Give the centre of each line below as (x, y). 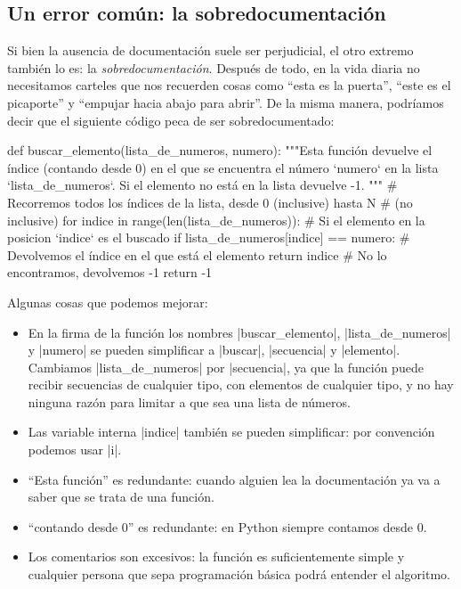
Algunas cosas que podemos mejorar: (108, 302)
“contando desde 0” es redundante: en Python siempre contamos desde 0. (227, 526)
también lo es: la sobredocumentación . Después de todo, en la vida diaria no (214, 67)
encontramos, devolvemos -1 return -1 (110, 272)
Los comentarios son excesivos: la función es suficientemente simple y (216, 556)
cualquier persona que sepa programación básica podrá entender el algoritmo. (239, 574)
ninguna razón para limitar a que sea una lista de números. (189, 401)
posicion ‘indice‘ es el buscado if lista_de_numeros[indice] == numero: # (209, 237)
